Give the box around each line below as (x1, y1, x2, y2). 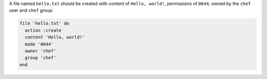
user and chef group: (9, 7, 54, 13)
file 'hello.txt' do (19, 21, 69, 26)
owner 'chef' (25, 48, 56, 53)
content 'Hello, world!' (25, 34, 85, 40)
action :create (25, 27, 62, 33)
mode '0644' (25, 41, 54, 47)
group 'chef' (25, 55, 56, 61)
